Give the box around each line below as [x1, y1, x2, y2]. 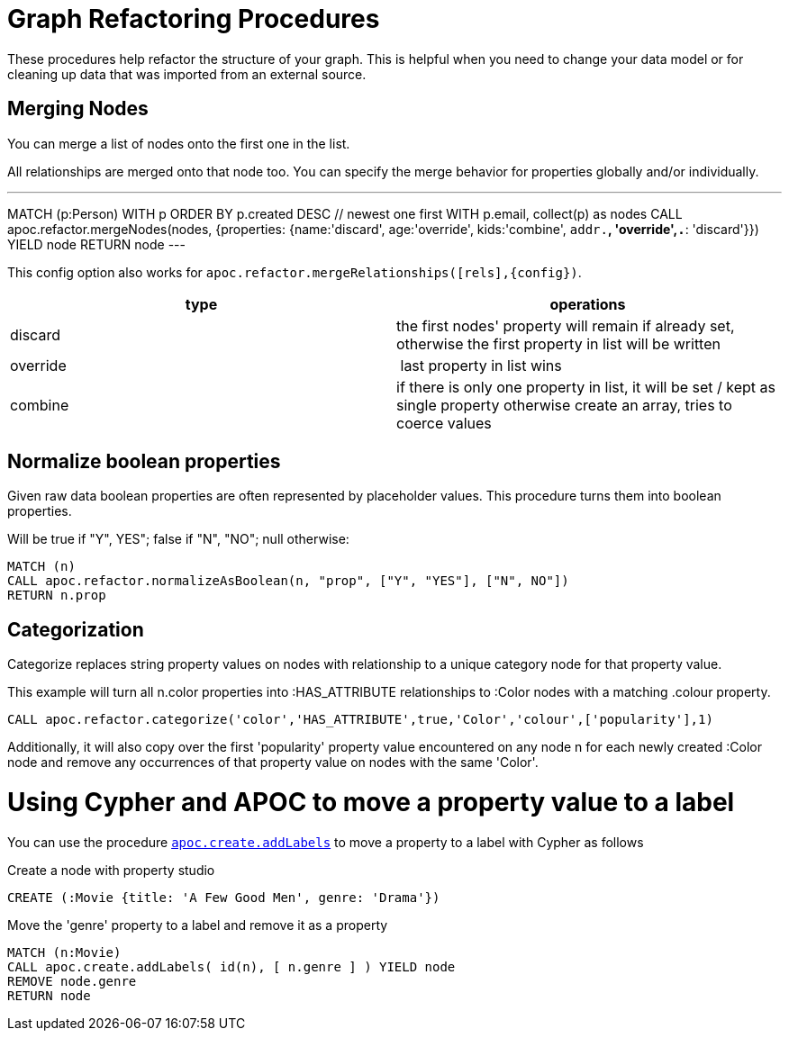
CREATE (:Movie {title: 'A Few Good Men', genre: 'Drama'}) [7, 889, 440, 905]
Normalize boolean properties [7, 450, 281, 474]
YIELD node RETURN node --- [7, 236, 186, 252]
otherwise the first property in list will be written [396, 334, 721, 353]
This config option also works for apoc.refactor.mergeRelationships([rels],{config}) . [7, 264, 582, 280]
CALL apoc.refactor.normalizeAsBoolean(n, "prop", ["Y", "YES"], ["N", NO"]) [7, 573, 569, 589]
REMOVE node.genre [7, 973, 137, 988]
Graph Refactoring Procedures [7, 4, 380, 34]
